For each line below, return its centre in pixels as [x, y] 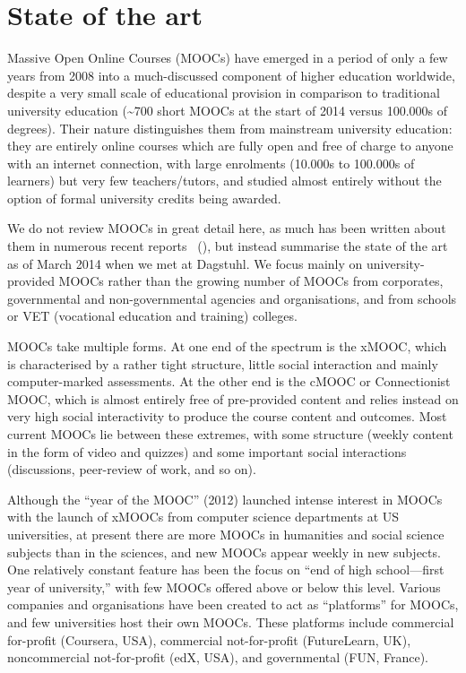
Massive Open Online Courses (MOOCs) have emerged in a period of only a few [228, 58]
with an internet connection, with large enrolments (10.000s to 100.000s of [211, 163]
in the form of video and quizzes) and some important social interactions [207, 451]
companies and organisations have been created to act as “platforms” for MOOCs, [233, 604]
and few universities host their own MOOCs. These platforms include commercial [231, 621]
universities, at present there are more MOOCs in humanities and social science [226, 534]
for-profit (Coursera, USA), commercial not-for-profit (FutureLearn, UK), [209, 639]
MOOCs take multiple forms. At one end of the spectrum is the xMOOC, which [227, 346]
